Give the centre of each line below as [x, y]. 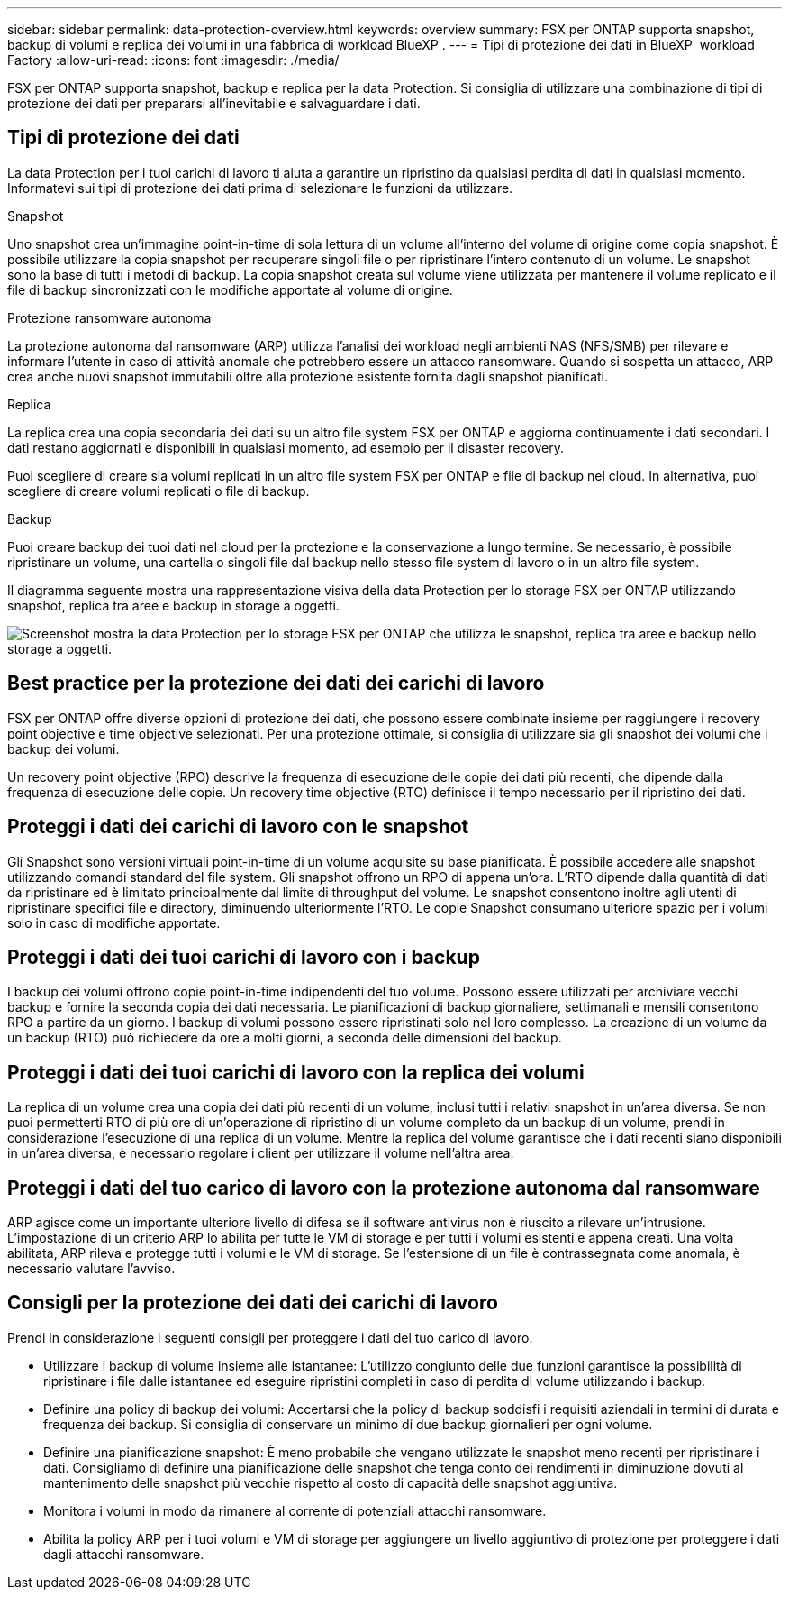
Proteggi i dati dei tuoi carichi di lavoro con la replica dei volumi [296, 1072]
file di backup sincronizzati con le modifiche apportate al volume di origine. [230, 289]
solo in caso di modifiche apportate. [114, 922]
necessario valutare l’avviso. [91, 1269]
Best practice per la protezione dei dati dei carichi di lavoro [276, 684]
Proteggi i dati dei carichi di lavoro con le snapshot [238, 827]
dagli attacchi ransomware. [124, 1554]
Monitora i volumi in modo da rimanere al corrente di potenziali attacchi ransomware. [295, 1510]
